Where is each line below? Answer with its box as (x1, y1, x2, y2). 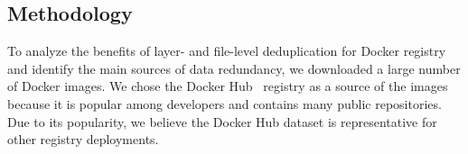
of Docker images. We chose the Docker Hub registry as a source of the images (7, 77, 448, 95)
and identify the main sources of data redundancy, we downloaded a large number (7, 59, 461, 77)
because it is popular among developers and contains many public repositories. (7, 94, 442, 113)
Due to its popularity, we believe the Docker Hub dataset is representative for (7, 112, 437, 131)
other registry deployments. (7, 130, 159, 149)
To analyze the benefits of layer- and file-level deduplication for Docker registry (7, 41, 446, 60)
